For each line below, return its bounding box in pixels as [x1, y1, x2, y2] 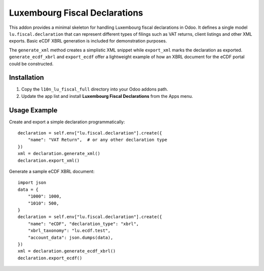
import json [18, 180, 46, 185]
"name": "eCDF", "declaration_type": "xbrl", [27, 221, 139, 226]
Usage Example [9, 106, 58, 114]
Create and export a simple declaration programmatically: [9, 119, 125, 125]
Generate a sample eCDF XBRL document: [9, 169, 95, 175]
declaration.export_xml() [18, 158, 80, 163]
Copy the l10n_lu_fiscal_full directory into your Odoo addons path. [21, 86, 168, 92]
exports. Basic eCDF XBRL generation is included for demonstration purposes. [9, 38, 167, 44]
